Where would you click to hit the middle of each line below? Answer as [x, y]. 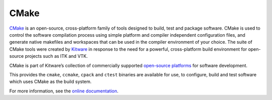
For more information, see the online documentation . [64, 91]
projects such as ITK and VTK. [56, 56]
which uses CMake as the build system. [50, 82]
